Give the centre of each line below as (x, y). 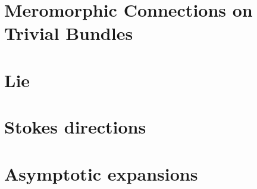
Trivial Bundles (69, 33)
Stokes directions (75, 127)
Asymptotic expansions (101, 173)
